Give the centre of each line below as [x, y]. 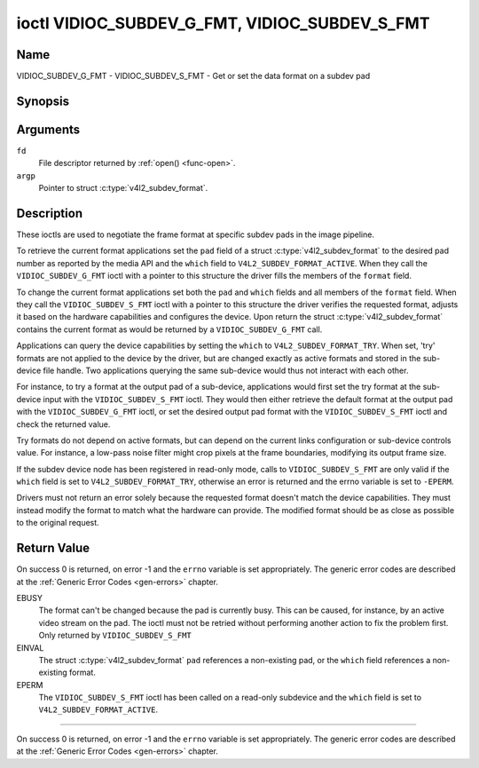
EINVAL [30, 647]
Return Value [53, 548]
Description [50, 213]
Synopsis [43, 101]
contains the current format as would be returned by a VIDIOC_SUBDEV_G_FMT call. [169, 329]
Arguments [48, 129]
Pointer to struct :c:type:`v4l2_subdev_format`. [123, 188]
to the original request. [58, 523]
